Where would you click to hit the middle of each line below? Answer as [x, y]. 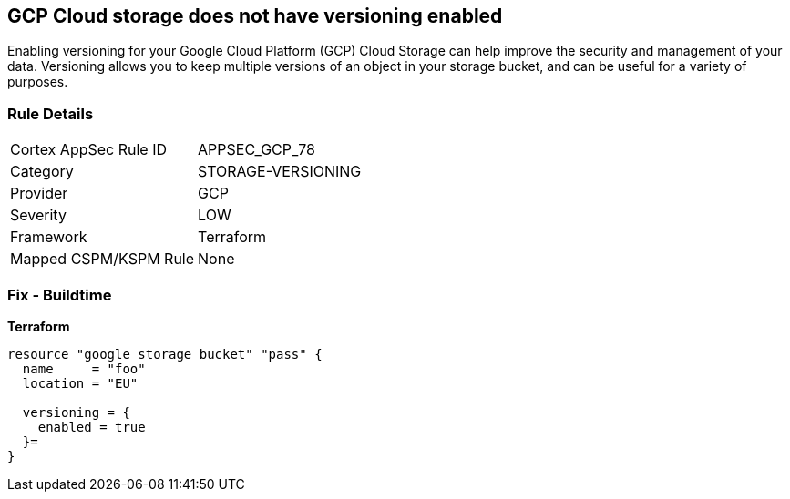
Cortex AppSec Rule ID [89, 150]
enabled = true [92, 427]
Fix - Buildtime [60, 295]
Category [42, 172]
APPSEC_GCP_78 [256, 150]
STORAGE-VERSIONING [280, 172]
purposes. [38, 82]
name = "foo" [84, 368]
